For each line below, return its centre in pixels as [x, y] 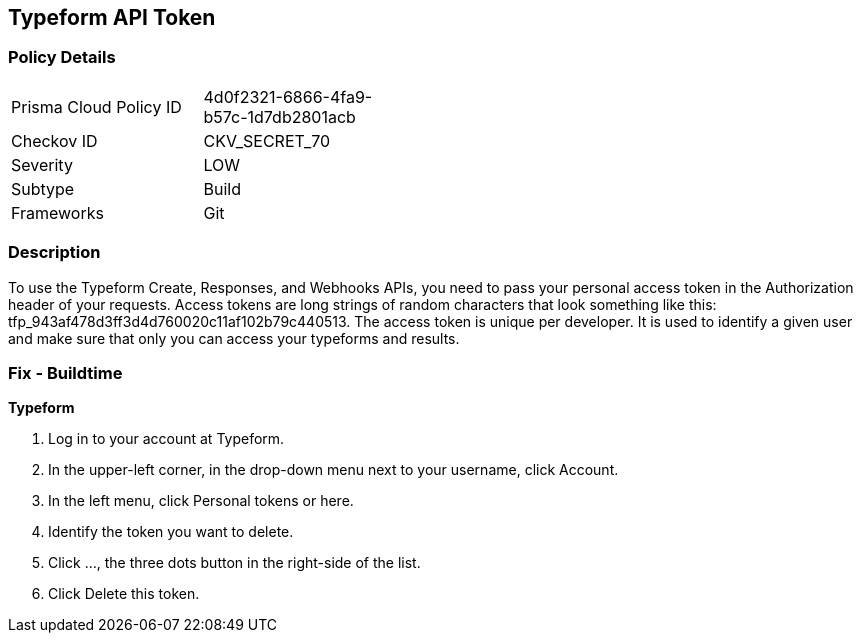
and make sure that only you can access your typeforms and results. [234, 338]
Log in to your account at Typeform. [166, 439]
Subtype [43, 188]
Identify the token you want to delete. [171, 532]
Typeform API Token [112, 17]
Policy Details [62, 57]
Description [54, 252]
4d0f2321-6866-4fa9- [288, 96]
